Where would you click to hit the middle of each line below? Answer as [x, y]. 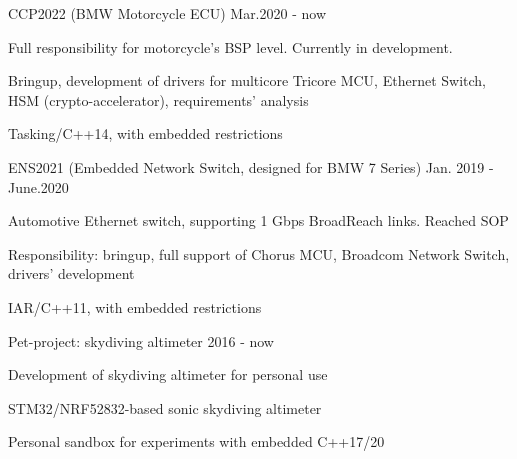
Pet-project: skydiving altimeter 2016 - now [141, 340]
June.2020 [38, 186]
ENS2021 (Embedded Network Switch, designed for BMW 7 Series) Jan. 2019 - [251, 166]
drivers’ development [71, 273]
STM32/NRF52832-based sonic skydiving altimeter [165, 407]
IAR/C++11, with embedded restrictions [135, 306]
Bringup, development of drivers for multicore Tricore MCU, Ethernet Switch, [247, 80]
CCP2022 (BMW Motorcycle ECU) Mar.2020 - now [167, 13]
